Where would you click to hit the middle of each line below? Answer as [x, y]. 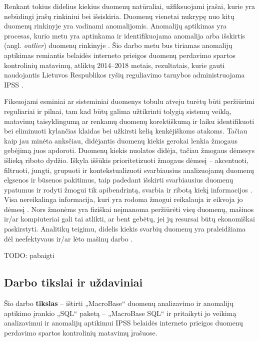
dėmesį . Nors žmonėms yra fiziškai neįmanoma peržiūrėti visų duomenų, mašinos [129, 209]
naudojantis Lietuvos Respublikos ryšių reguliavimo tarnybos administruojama [124, 75]
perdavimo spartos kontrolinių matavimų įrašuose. [81, 332]
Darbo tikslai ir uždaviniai [73, 282]
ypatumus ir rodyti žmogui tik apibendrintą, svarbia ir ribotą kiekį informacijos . [128, 189]
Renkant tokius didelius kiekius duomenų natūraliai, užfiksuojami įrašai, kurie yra [130, 6]
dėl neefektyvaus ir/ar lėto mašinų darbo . [68, 238]
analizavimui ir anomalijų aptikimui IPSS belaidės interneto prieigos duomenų [124, 323]
